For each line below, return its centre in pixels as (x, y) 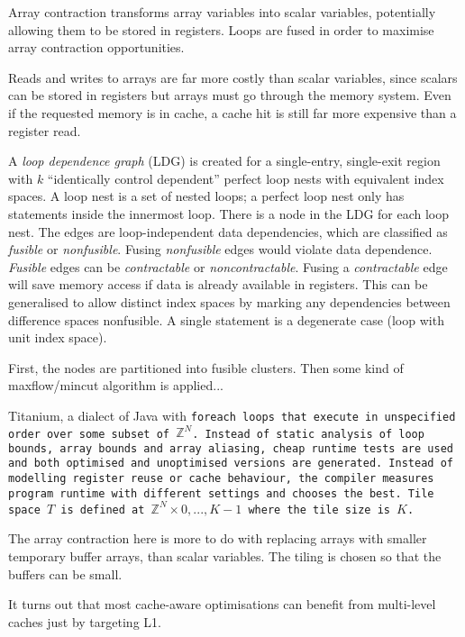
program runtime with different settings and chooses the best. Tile (221, 493)
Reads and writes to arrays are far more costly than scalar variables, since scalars (233, 77)
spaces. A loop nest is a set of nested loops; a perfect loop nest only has (206, 196)
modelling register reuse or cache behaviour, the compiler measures (221, 478)
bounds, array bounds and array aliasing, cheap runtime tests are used (231, 448)
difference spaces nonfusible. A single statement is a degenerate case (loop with (226, 319)
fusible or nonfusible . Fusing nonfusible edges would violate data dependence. (220, 249)
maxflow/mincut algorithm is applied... (116, 385)
